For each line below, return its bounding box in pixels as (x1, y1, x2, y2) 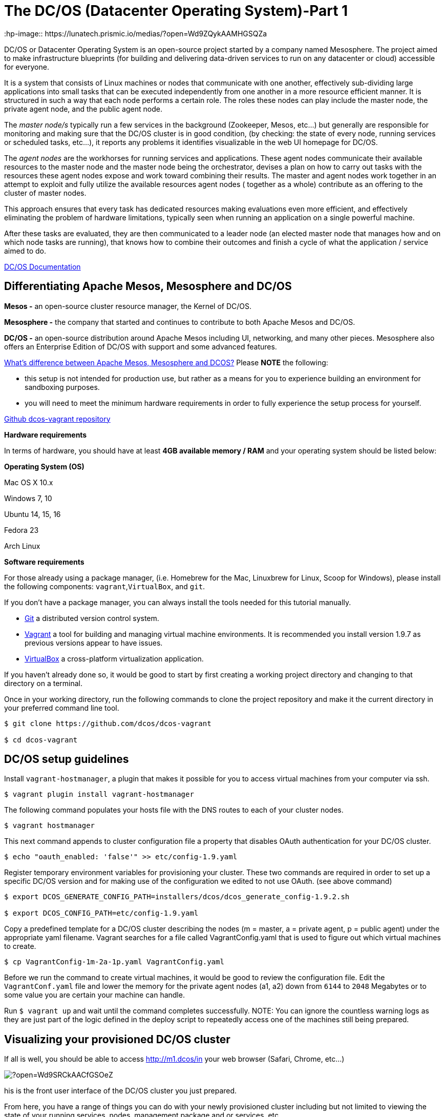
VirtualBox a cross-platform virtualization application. (25, 654, 204, 663)
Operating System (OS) (4, 462, 84, 471)
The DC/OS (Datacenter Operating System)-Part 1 (4, 2, 348, 19)
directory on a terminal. (4, 678, 83, 688)
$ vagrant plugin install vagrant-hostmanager (4, 790, 194, 799)
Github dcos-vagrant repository (4, 414, 111, 423)
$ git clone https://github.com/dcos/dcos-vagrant (4, 719, 211, 728)
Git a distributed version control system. (25, 613, 159, 623)
